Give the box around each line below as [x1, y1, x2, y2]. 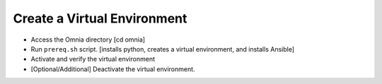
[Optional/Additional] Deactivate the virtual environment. [30, 64, 195, 73]
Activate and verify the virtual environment [30, 55, 156, 64]
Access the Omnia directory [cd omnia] [30, 35, 145, 44]
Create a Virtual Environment [13, 11, 187, 26]
